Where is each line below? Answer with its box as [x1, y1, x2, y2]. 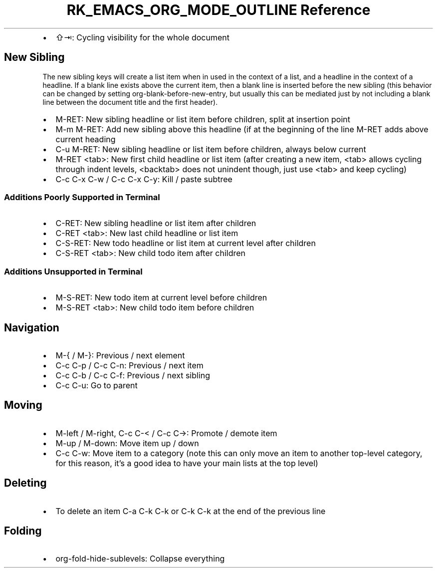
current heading [55, 134, 116, 144]
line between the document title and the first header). [42, 97, 218, 106]
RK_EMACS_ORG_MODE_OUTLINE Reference [66, 1, 371, 18]
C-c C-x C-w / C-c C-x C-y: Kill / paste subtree [55, 174, 232, 184]
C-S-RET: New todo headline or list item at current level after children [55, 238, 316, 249]
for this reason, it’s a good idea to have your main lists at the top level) [55, 458, 318, 468]
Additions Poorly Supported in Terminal [4, 192, 160, 202]
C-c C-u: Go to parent [55, 380, 138, 390]
